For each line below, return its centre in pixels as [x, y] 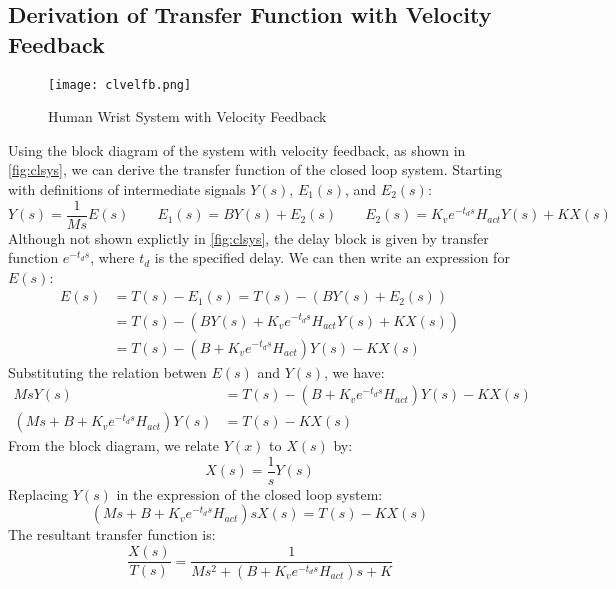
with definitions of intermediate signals [127, 189]
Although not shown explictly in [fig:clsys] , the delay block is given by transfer [248, 237]
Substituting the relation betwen [107, 371]
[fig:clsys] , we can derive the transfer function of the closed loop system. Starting [255, 169]
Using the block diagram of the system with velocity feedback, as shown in [237, 149]
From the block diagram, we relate [114, 445]
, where [112, 257]
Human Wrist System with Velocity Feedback [187, 116]
